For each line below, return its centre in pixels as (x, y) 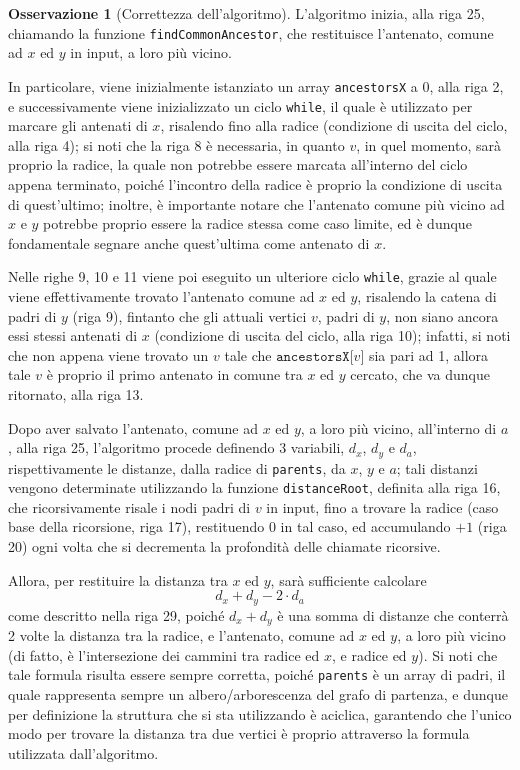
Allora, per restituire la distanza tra (118, 579)
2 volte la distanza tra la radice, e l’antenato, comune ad (181, 635)
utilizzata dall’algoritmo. (83, 752)
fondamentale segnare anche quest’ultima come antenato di (189, 242)
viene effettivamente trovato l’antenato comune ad (161, 295)
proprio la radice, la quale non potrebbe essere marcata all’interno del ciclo (238, 164)
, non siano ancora (442, 315)
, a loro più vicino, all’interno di (398, 427)
